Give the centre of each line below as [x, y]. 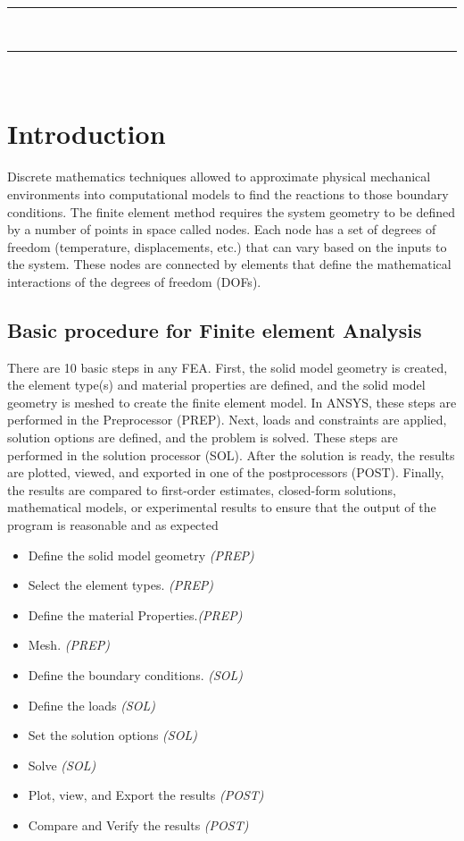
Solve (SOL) [62, 765]
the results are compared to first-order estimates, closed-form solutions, [202, 489]
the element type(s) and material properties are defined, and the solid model [216, 385]
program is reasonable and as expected [113, 525]
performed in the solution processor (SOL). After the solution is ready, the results [231, 454]
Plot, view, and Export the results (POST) [146, 795]
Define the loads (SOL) [91, 705]
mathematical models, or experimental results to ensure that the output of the [222, 507]
